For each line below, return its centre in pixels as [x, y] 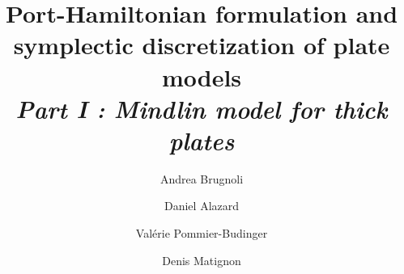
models [202, 76]
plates [202, 140]
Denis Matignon [202, 260]
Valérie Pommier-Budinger [202, 233]
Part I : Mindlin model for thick [202, 108]
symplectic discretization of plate [202, 45]
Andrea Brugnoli [202, 178]
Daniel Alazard [202, 206]
